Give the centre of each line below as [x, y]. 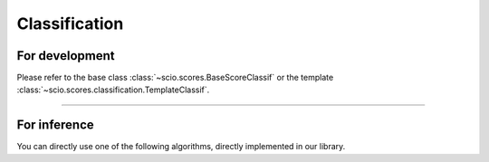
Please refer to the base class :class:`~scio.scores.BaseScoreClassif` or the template [175, 78]
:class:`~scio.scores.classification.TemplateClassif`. [113, 90]
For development [66, 56]
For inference [55, 125]
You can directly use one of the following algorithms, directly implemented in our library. [181, 147]
